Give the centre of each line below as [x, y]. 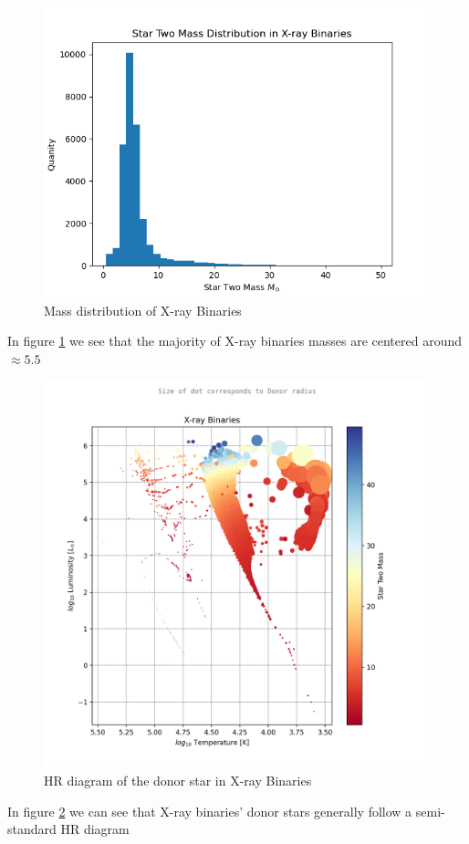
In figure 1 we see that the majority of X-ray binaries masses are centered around [234, 341]
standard [32, 829]
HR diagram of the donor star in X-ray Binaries [178, 780]
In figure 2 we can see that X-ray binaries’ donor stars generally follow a [210, 811]
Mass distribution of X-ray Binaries [143, 310]
